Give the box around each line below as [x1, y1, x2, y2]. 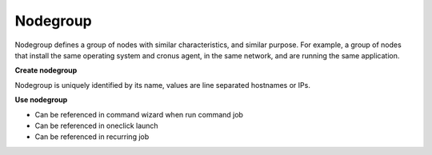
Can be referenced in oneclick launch [34, 121, 159, 130]
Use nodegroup [14, 95, 68, 105]
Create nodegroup [14, 66, 78, 75]
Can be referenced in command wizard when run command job [34, 109, 244, 119]
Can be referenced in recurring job [34, 132, 150, 141]
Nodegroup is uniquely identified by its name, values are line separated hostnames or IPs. [14, 80, 311, 89]
